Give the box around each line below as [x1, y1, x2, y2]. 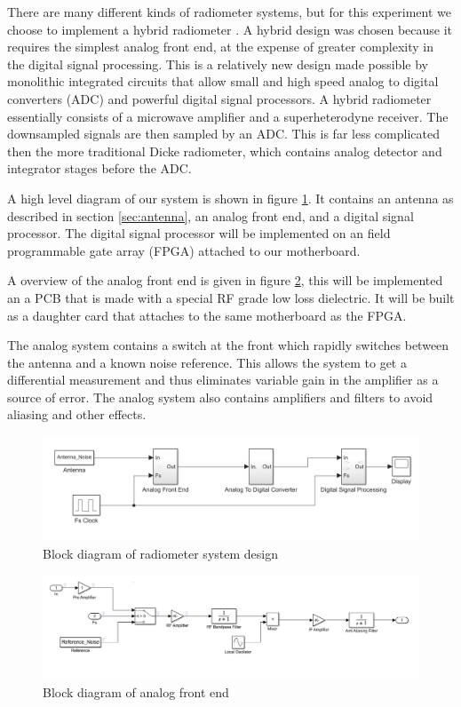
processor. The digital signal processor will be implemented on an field [7, 224, 391, 242]
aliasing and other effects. [7, 405, 147, 424]
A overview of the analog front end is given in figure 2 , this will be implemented [7, 271, 443, 290]
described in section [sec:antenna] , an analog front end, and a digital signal [7, 206, 414, 225]
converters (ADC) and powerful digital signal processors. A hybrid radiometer [7, 89, 432, 107]
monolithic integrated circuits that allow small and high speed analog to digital [7, 72, 439, 91]
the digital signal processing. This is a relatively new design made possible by [7, 54, 428, 73]
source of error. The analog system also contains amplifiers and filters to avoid [7, 387, 433, 406]
